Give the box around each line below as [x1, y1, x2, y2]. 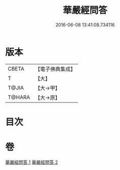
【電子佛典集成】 [35, 65, 76, 73]
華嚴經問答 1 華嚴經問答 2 [5, 159, 58, 165]
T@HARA [8, 93, 30, 100]
